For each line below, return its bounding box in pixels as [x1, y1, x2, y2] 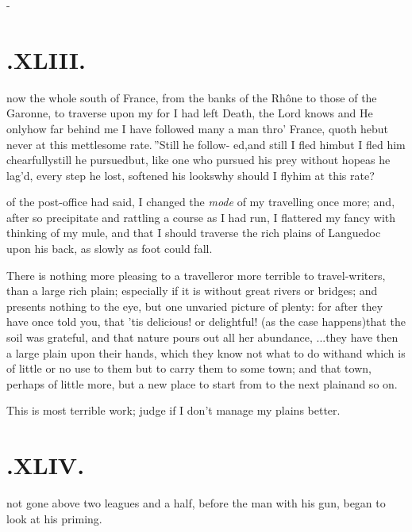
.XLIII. [6, 43, 86, 75]
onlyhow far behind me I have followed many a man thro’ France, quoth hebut [6, 120, 389, 136]
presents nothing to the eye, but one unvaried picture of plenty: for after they [6, 297, 383, 314]
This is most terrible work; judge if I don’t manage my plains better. [6, 402, 341, 419]
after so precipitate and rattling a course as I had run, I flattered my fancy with [6, 209, 396, 225]
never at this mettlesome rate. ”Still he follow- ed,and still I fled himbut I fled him [6, 136, 406, 152]
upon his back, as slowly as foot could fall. [6, 240, 213, 257]
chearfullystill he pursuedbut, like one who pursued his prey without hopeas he [6, 151, 391, 168]
